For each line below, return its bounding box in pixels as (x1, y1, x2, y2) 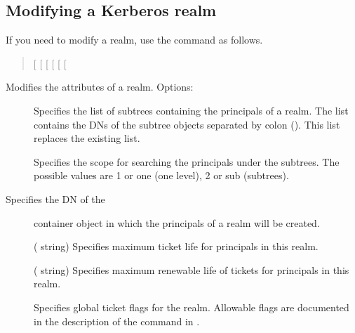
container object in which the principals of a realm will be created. (34, 215, 320, 230)
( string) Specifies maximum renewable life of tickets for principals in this (34, 262, 349, 277)
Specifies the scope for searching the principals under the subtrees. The (34, 154, 340, 169)
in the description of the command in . (34, 313, 200, 328)
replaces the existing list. (34, 131, 140, 145)
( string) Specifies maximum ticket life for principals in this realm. (34, 239, 319, 254)
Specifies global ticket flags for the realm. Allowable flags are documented (34, 299, 349, 314)
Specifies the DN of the (6, 191, 105, 206)
